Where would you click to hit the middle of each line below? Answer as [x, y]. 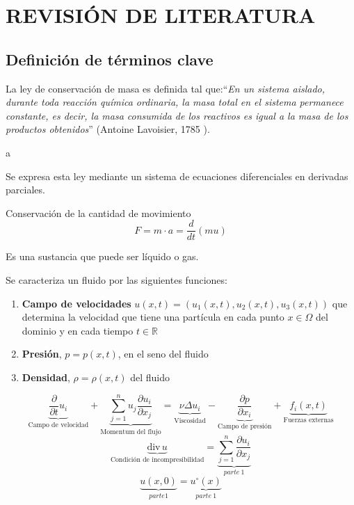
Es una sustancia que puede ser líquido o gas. [102, 256]
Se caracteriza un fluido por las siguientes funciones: [116, 279]
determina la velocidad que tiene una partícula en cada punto [153, 317]
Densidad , [46, 377]
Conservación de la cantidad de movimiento [98, 213]
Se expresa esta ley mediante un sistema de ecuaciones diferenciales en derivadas [177, 176]
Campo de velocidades [77, 303]
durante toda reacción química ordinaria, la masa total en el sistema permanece [175, 102]
